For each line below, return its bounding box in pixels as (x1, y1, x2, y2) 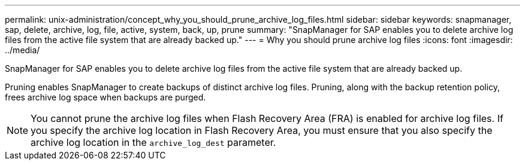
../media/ (5, 45, 40, 55)
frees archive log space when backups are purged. (5, 92, 206, 102)
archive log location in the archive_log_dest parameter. (31, 136, 276, 148)
